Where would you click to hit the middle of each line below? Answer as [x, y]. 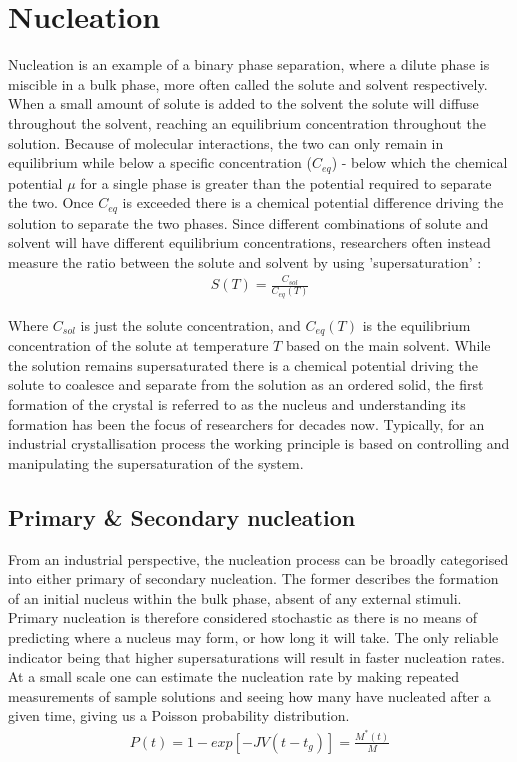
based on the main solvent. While [388, 345]
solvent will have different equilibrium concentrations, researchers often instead [249, 242]
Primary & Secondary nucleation [182, 516]
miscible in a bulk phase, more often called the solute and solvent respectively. [248, 83]
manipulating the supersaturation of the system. [156, 462]
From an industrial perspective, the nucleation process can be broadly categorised [258, 558]
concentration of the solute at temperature [138, 345]
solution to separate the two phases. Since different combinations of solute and [248, 222]
